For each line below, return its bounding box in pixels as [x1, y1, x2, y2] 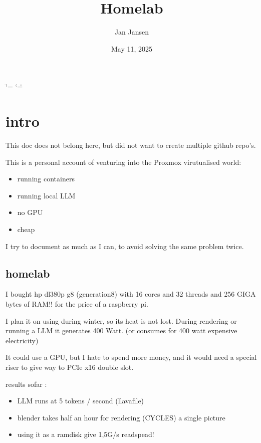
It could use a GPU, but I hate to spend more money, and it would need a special [6, 352, 257, 362]
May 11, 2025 [111, 43, 153, 54]
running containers [17, 173, 75, 184]
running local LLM [17, 190, 76, 200]
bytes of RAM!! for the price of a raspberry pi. [6, 298, 148, 309]
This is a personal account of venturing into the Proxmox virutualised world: [6, 156, 241, 167]
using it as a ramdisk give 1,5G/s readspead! [17, 429, 154, 439]
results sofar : [6, 378, 47, 389]
